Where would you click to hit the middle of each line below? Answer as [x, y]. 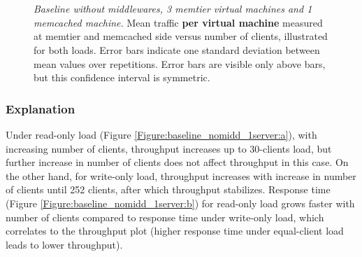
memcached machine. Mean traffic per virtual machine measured [178, 22]
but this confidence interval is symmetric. [122, 77]
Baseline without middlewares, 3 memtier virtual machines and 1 [173, 9]
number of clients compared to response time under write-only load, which [165, 217]
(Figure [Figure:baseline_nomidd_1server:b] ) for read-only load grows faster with [180, 203]
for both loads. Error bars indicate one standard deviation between [177, 49]
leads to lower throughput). [64, 244]
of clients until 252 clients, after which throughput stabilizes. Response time [168, 189]
